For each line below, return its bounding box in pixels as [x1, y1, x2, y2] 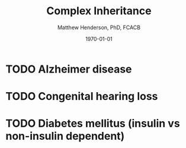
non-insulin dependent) [5, 130, 125, 143]
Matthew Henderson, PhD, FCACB [57, 24, 140, 31]
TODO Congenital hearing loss [5, 90, 158, 103]
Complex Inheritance [46, 4, 152, 18]
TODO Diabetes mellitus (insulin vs [5, 117, 180, 130]
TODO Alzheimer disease [5, 62, 132, 75]
